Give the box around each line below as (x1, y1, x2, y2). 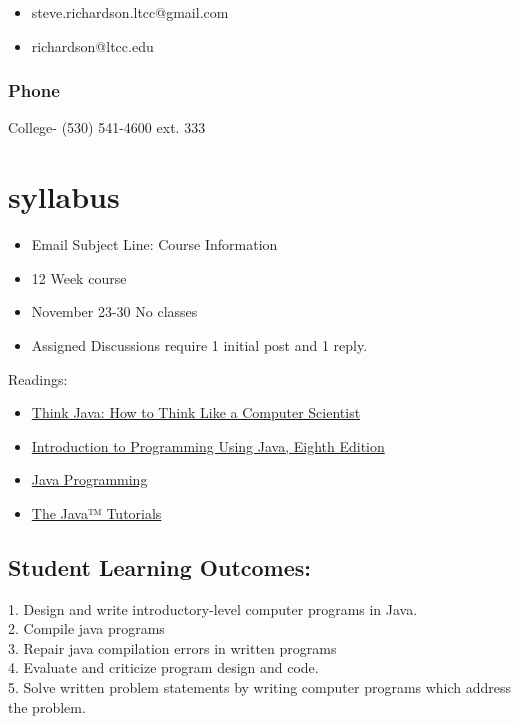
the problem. (8, 696, 86, 717)
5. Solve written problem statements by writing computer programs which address (8, 677, 512, 698)
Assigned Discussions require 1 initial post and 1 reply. (31, 334, 368, 355)
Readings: (8, 368, 68, 389)
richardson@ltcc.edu (31, 35, 154, 56)
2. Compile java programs (8, 618, 165, 639)
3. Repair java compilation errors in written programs (8, 637, 337, 658)
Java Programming (31, 469, 148, 490)
